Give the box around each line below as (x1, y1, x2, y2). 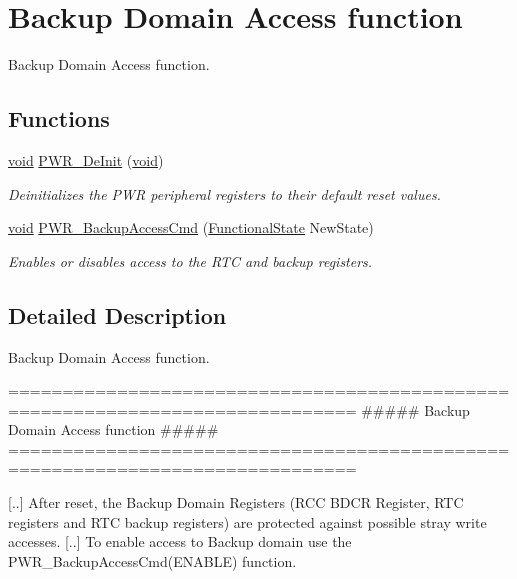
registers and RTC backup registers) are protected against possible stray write (8, 511, 487, 532)
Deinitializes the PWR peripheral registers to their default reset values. (8, 183, 441, 204)
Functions (8, 103, 110, 134)
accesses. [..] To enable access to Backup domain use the (8, 531, 352, 552)
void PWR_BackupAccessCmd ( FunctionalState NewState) (8, 217, 374, 238)
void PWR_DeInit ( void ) (8, 149, 164, 170)
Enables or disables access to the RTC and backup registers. (8, 250, 373, 271)
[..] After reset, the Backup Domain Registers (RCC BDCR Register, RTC (8, 492, 464, 513)
